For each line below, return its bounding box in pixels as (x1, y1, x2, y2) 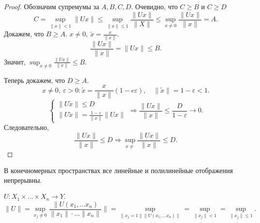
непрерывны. (4, 175, 42, 185)
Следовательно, (4, 122, 49, 132)
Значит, (4, 56, 26, 66)
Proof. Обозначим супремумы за (4, 1, 99, 11)
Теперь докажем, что (4, 75, 65, 85)
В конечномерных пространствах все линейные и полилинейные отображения (4, 165, 233, 175)
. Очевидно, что (131, 1, 178, 11)
